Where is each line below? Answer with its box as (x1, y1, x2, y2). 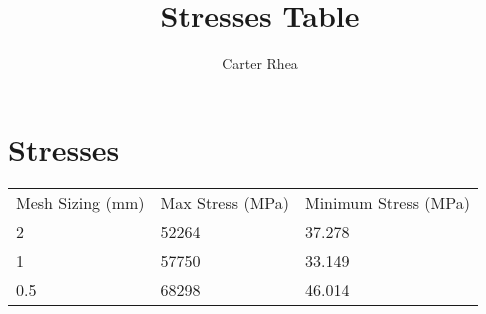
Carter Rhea (222, 53, 298, 74)
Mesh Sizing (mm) (16, 190, 145, 214)
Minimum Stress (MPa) (304, 190, 470, 214)
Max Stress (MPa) (160, 190, 289, 214)
